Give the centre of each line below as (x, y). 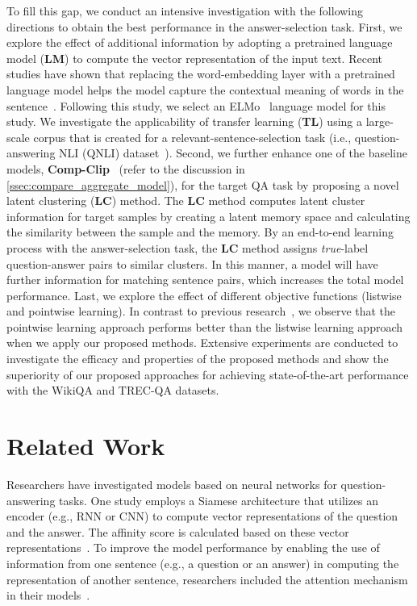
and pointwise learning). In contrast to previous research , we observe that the (201, 311)
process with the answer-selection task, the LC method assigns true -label (188, 247)
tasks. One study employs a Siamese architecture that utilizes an (219, 500)
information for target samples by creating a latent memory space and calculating (208, 216)
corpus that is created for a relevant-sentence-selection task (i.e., (192, 137)
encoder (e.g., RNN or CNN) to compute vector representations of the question (202, 516)
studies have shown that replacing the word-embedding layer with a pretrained (201, 74)
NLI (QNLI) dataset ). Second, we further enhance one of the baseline (233, 153)
